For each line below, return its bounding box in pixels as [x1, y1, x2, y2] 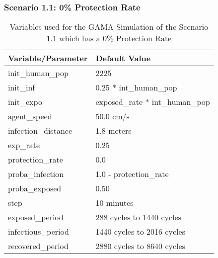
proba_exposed [8, 182, 62, 194]
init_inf [8, 82, 35, 93]
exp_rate [8, 139, 40, 151]
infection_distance [8, 125, 72, 137]
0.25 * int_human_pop [95, 82, 177, 93]
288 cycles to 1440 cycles [95, 211, 181, 223]
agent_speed [8, 110, 52, 122]
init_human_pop [8, 67, 69, 79]
